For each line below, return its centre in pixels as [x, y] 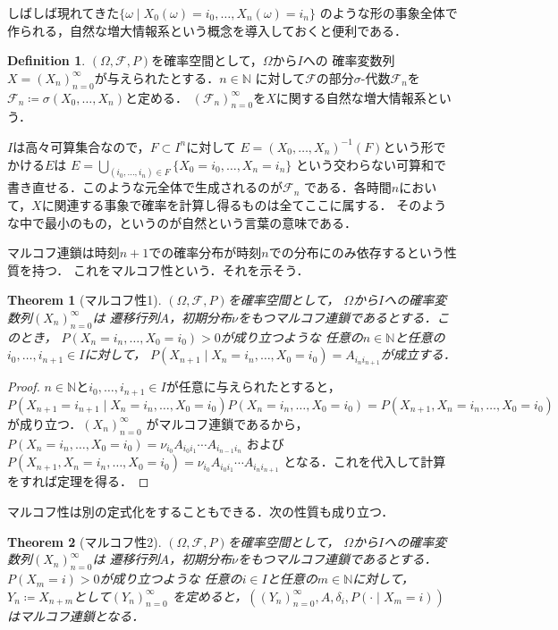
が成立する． [418, 354]
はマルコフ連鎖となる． [76, 615]
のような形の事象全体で [389, 13]
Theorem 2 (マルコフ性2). [85, 541]
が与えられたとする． [157, 77]
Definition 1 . [46, 60]
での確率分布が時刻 [205, 252]
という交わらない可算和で [371, 164]
